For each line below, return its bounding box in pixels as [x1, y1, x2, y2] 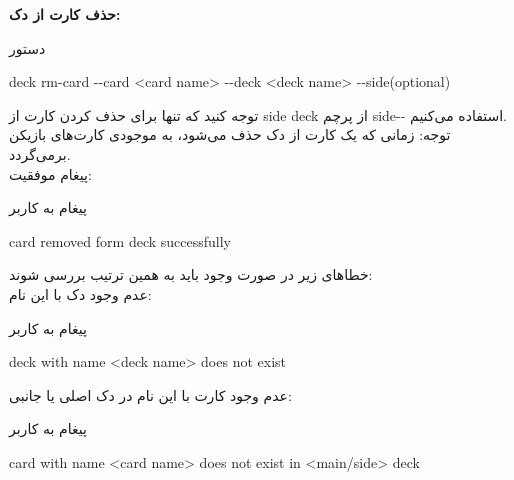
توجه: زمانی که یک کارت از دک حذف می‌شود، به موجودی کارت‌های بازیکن [9, 124, 451, 145]
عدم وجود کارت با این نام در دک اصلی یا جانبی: [9, 384, 292, 405]
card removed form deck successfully [9, 230, 231, 251]
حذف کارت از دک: [9, 4, 121, 24]
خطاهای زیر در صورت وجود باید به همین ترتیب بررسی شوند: [9, 264, 373, 285]
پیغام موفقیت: [9, 163, 92, 184]
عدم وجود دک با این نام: [9, 283, 152, 304]
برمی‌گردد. [9, 143, 71, 164]
